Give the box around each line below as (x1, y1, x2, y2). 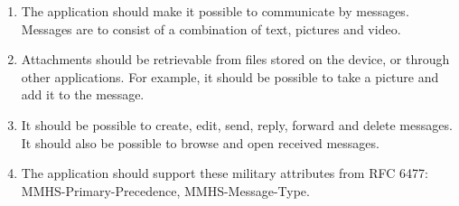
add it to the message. (21, 85, 145, 104)
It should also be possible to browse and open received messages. (21, 133, 379, 152)
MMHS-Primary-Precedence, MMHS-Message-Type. (21, 181, 310, 200)
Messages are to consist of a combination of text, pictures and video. (21, 19, 401, 38)
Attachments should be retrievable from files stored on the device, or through (21, 50, 450, 69)
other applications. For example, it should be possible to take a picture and (21, 67, 439, 86)
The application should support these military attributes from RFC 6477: (21, 164, 428, 183)
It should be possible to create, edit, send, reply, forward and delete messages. (21, 115, 453, 134)
